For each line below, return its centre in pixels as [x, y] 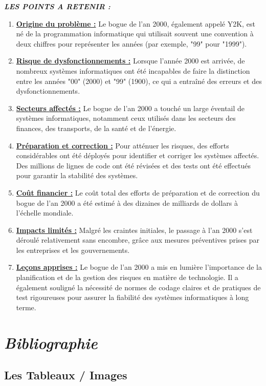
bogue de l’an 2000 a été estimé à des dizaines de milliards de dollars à [127, 202]
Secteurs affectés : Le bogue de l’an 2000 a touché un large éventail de [130, 108]
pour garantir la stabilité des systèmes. [77, 175]
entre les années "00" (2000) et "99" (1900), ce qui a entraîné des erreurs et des [139, 81]
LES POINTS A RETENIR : [57, 6]
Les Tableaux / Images [66, 375]
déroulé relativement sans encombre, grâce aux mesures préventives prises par [138, 240]
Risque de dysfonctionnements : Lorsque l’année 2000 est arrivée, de [130, 61]
